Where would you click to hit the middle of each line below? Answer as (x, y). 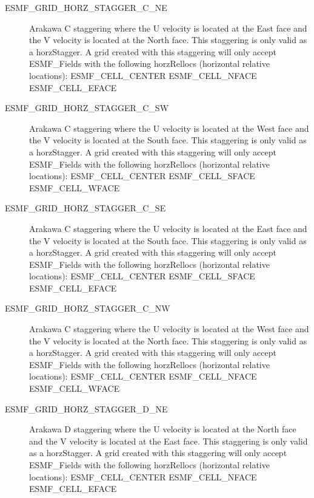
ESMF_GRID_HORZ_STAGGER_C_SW (87, 108)
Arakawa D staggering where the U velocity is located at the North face (163, 429)
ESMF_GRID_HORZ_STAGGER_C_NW (88, 308)
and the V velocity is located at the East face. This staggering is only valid (169, 441)
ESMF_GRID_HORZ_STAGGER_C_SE (85, 208)
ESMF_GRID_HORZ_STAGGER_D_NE (86, 408)
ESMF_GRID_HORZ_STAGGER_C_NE (86, 7)
